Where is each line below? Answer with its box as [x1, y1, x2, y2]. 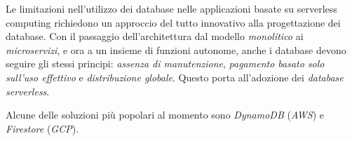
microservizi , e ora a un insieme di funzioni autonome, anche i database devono [6, 42, 346, 57]
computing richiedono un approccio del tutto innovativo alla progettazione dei [6, 15, 341, 29]
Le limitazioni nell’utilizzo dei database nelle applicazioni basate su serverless [6, 1, 337, 15]
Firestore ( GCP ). [6, 121, 79, 135]
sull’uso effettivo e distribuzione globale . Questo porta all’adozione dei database [6, 69, 344, 84]
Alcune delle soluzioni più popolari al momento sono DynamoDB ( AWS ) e [6, 107, 325, 122]
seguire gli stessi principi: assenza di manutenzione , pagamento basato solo [6, 56, 325, 71]
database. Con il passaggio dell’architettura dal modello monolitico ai [6, 29, 304, 43]
